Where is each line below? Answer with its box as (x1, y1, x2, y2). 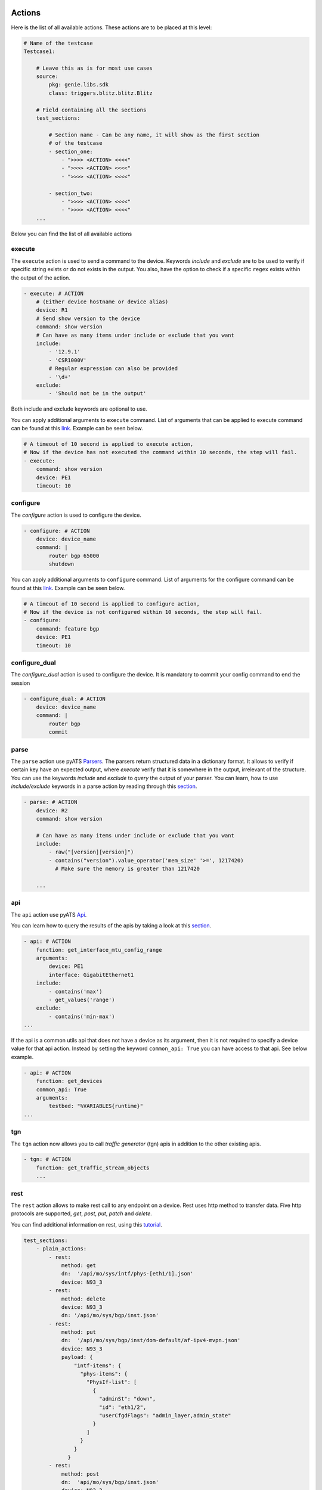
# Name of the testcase (23, 39, 94, 46)
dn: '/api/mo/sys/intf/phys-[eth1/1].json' (61, 1270, 194, 1277)
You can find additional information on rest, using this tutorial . (11, 1221, 162, 1228)
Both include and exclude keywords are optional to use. (11, 405, 147, 412)
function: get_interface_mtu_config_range (36, 946, 162, 953)
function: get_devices (36, 1078, 103, 1085)
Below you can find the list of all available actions (11, 230, 132, 237)
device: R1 (36, 307, 68, 313)
